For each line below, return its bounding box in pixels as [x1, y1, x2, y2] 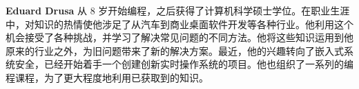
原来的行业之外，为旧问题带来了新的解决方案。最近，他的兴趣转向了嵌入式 [6, 43, 344, 58]
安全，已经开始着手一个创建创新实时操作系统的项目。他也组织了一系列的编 [14, 57, 353, 71]
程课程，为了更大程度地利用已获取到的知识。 [6, 70, 208, 84]
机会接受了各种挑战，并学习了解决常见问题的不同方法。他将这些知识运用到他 [6, 30, 353, 44]
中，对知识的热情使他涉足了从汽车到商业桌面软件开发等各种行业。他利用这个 [6, 16, 353, 31]
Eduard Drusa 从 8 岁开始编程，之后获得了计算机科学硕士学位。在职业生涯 [6, 3, 350, 17]
